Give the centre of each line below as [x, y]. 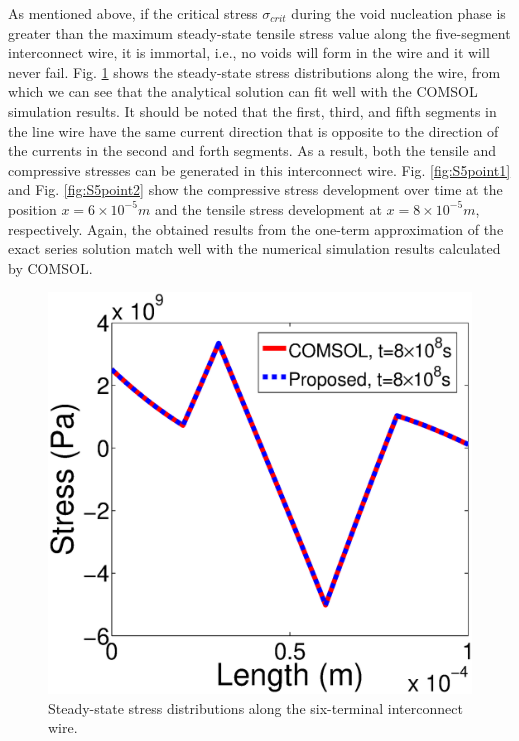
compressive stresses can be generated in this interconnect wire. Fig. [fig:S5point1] [259, 169]
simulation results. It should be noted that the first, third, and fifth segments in [252, 110]
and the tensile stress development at [268, 208]
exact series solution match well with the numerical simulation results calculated [254, 248]
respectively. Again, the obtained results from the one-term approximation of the [256, 228]
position [32, 208]
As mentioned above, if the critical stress [133, 13]
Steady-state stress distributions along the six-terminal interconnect [255, 707]
